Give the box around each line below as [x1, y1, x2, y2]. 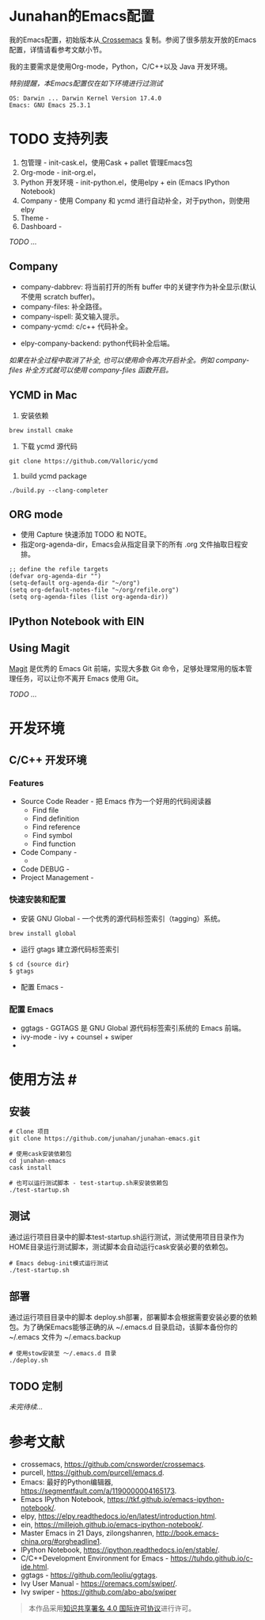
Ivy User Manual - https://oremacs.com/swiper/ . [20, 1579, 177, 1588]
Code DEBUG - [20, 864, 70, 874]
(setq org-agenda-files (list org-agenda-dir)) [9, 593, 169, 601]
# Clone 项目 [9, 1127, 50, 1135]
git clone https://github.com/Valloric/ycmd [9, 457, 158, 465]
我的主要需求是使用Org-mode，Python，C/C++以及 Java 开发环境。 [9, 61, 232, 71]
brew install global [9, 929, 78, 937]
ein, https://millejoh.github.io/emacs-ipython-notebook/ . [20, 1520, 204, 1530]
